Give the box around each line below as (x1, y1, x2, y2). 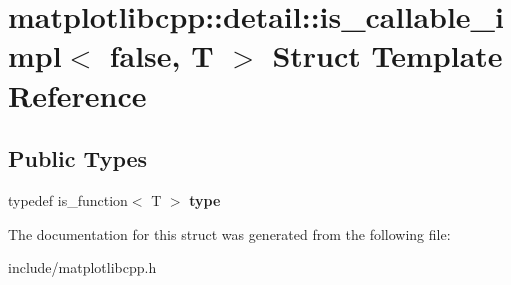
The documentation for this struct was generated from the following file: (8, 223, 451, 244)
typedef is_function (8, 189, 128, 210)
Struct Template (272, 35, 503, 76)
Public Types (8, 143, 148, 174)
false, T (109, 35, 214, 76)
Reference (8, 74, 147, 115)
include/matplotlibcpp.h (8, 257, 157, 278)
